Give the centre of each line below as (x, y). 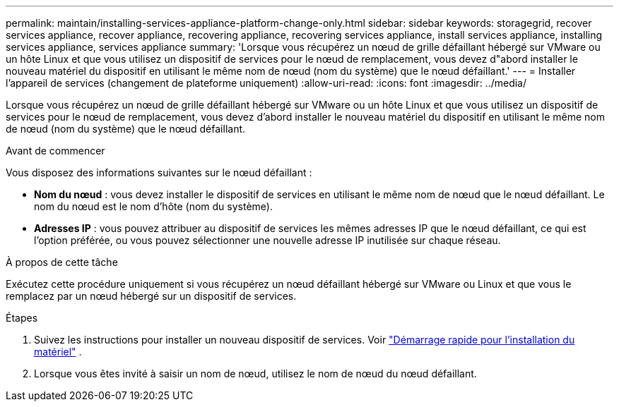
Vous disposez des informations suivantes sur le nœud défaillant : (159, 172)
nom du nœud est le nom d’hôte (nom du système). (153, 206)
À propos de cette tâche (62, 262)
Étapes (22, 318)
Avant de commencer (55, 151)
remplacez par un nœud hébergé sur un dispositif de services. (151, 296)
